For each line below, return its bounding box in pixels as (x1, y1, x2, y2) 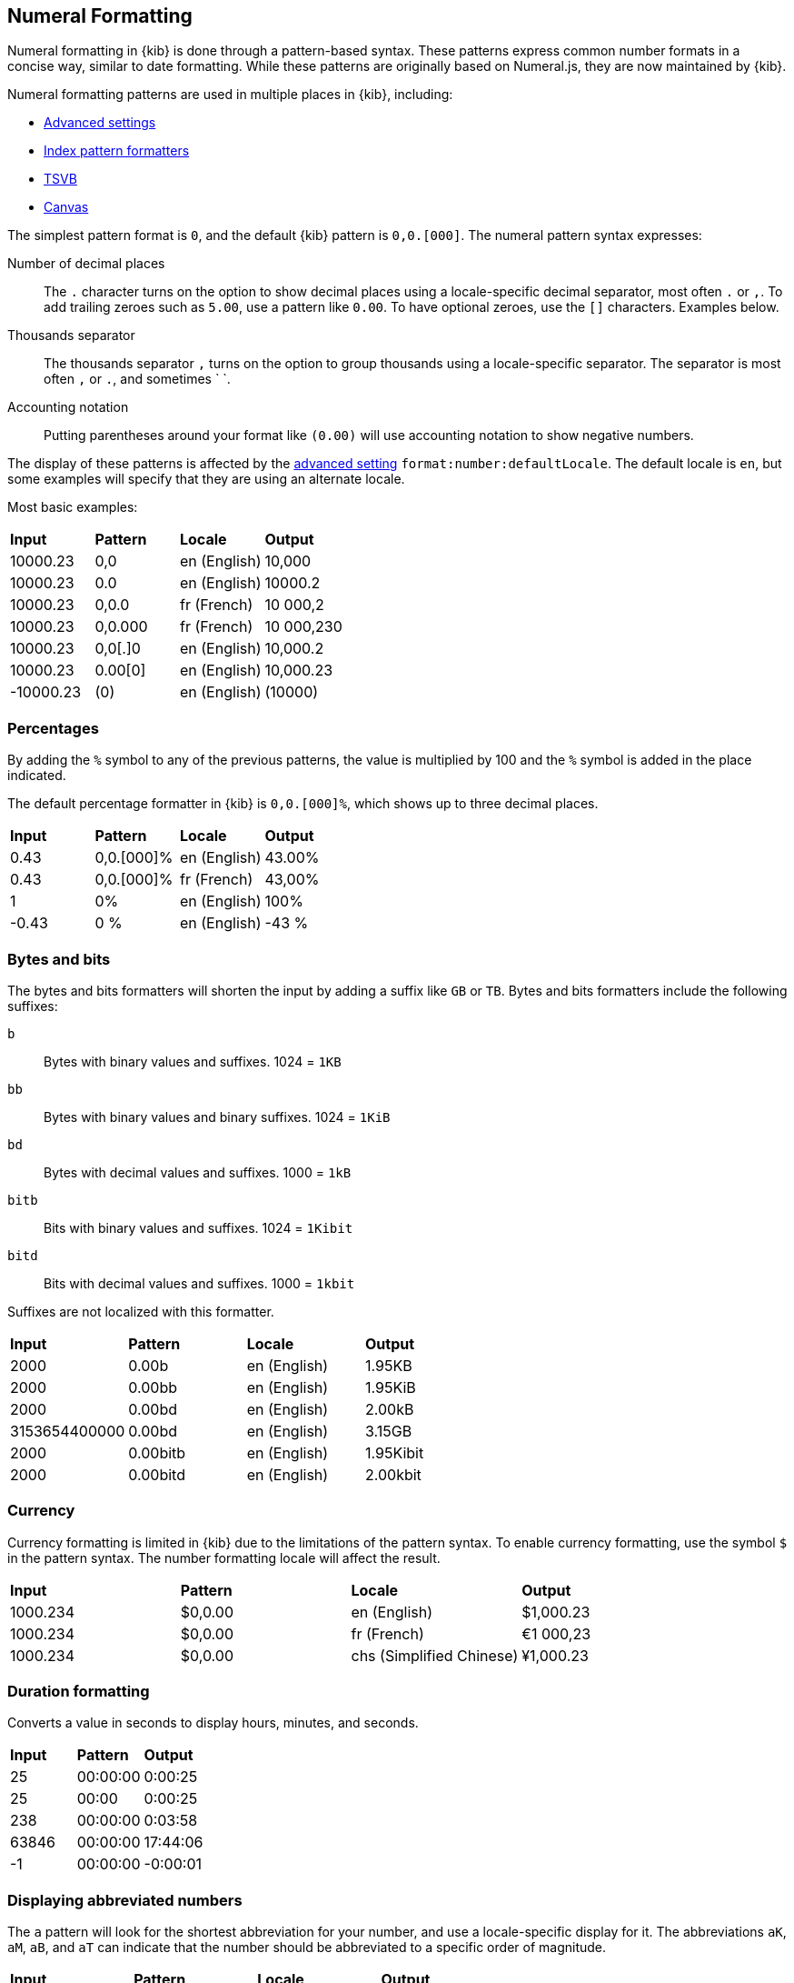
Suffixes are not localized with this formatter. (7, 1303, 274, 1319)
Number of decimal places (7, 255, 165, 272)
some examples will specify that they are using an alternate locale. (7, 471, 405, 487)
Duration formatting (7, 1682, 150, 1701)
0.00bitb (128, 1443, 186, 1462)
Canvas (44, 199, 89, 215)
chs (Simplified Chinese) (351, 1646, 519, 1665)
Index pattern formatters (44, 143, 190, 159)
